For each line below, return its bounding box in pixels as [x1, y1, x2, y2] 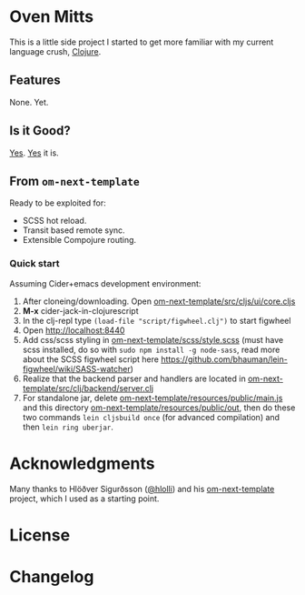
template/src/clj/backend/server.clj [22, 382, 154, 393]
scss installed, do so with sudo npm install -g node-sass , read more [22, 344, 280, 355]
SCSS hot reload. [22, 216, 87, 227]
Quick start [9, 257, 61, 270]
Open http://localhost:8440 [22, 325, 125, 336]
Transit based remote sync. [22, 225, 125, 236]
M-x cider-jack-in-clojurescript [22, 305, 139, 316]
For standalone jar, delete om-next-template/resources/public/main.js [22, 392, 283, 403]
